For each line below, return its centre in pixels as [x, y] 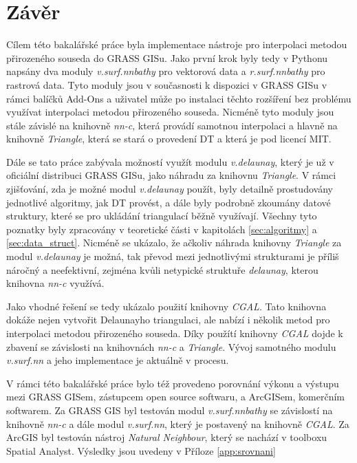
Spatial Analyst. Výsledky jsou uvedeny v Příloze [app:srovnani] [141, 450]
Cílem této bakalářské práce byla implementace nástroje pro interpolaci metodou [177, 44]
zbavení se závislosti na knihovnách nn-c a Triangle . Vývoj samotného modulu [171, 346]
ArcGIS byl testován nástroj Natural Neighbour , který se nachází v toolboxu [167, 437]
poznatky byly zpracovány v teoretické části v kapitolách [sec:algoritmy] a [162, 229]
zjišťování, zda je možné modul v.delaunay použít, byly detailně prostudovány [170, 189]
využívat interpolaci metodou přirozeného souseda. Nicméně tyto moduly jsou [170, 112]
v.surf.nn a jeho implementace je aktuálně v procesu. [118, 360]
